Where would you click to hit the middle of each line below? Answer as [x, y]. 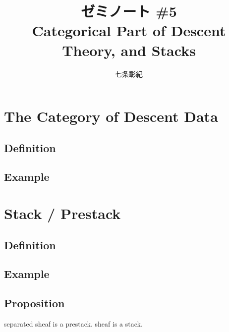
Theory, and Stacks [129, 50]
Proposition [34, 303]
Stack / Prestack [62, 213]
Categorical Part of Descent [129, 30]
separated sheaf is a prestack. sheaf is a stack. [73, 323]
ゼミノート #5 [129, 11]
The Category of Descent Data [111, 116]
